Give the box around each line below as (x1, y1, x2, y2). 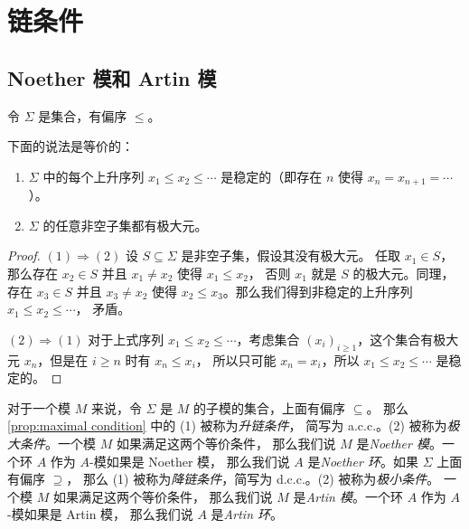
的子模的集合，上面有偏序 (193, 398, 346, 417)
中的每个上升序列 (42, 166, 145, 185)
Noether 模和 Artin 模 (7, 63, 217, 91)
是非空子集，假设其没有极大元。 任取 (181, 246, 401, 265)
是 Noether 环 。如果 (307, 451, 418, 470)
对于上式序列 (88, 329, 164, 348)
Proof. (7, 246, 41, 265)
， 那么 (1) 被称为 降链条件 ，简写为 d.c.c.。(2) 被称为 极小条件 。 (66, 469, 440, 488)
